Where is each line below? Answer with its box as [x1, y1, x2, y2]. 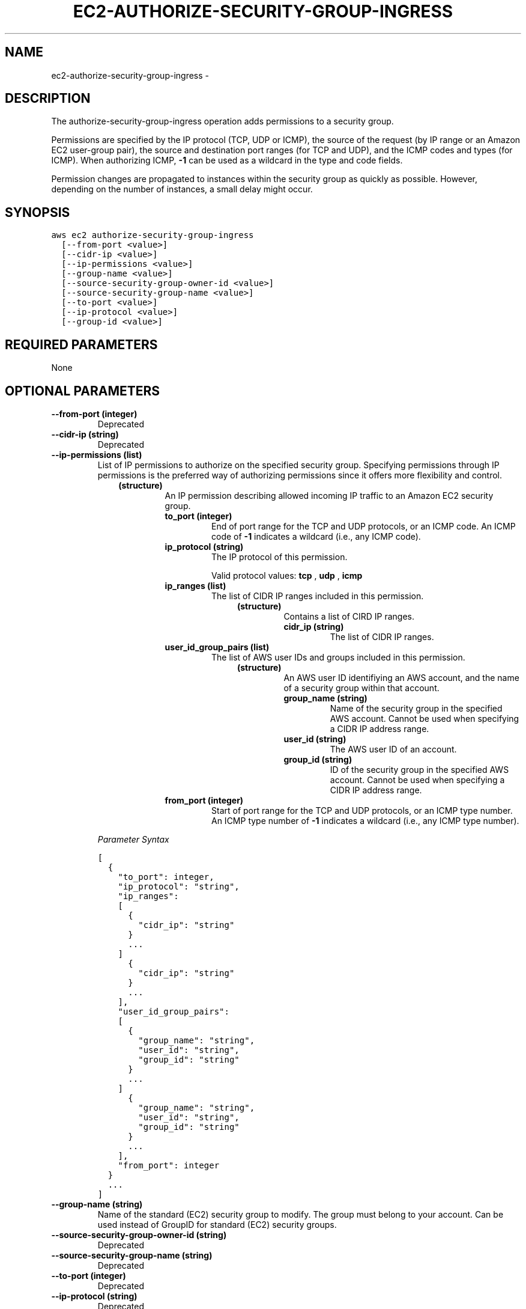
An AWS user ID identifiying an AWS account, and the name [283, 672, 519, 683]
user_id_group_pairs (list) [165, 641, 270, 652]
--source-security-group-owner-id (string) [51, 1229, 227, 1240]
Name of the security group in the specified [330, 703, 503, 713]
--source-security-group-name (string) [51, 1249, 213, 1260]
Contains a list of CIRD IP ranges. [283, 611, 415, 621]
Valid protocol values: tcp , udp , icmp [211, 570, 363, 581]
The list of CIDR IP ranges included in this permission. [211, 590, 424, 601]
